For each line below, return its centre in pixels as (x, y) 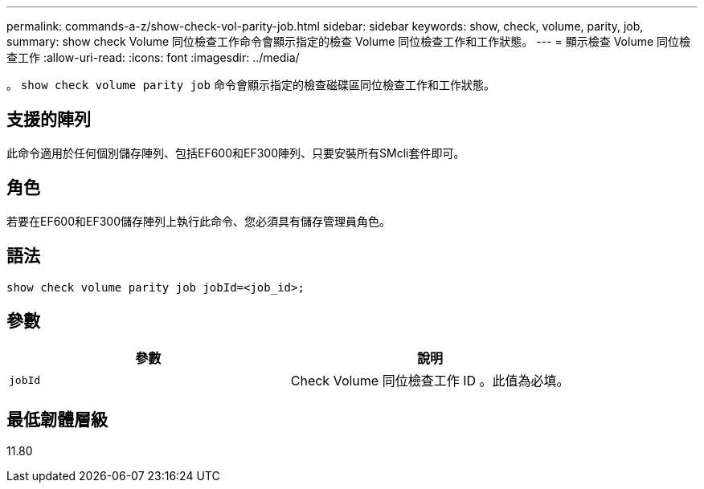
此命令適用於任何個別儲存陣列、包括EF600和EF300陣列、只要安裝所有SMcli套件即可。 (236, 153)
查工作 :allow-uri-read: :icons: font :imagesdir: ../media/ (153, 57)
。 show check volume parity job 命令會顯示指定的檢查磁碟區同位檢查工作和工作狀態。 (251, 85)
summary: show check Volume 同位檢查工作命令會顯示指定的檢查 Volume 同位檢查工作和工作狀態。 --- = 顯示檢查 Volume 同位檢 (349, 41)
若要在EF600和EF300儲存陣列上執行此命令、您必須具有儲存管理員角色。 (199, 221)
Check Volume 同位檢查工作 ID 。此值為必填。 (430, 381)
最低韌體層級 (57, 419)
